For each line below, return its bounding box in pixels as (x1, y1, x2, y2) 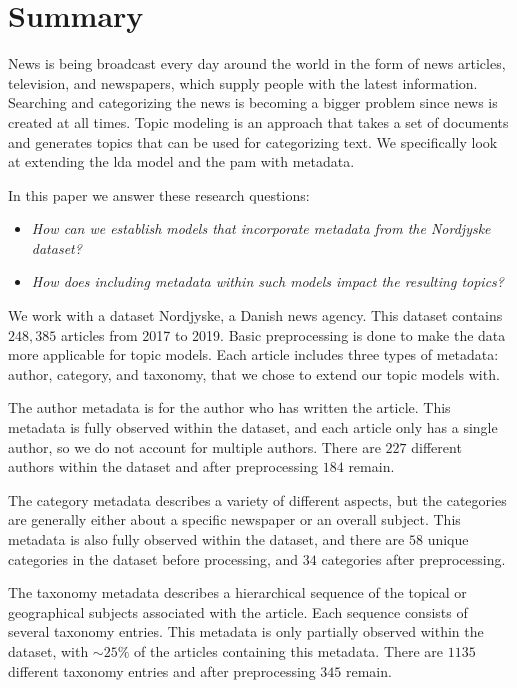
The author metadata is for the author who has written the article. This (8, 397, 451, 418)
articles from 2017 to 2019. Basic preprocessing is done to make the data (60, 324, 506, 345)
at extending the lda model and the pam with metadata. (8, 151, 355, 172)
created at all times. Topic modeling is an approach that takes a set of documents (8, 111, 509, 132)
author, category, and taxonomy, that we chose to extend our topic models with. (8, 363, 500, 384)
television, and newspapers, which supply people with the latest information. (8, 72, 478, 93)
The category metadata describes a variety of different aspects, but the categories (8, 489, 507, 510)
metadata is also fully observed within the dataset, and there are (8, 529, 405, 549)
